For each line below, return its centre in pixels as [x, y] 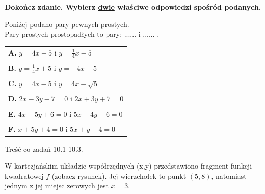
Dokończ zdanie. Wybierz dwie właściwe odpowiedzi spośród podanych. [133, 7]
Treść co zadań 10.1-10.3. [44, 148]
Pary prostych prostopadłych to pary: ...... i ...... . [82, 34]
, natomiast [229, 175]
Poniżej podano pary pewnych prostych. [67, 24]
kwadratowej [24, 175]
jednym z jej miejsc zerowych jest [57, 186]
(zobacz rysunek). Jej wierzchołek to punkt [119, 175]
